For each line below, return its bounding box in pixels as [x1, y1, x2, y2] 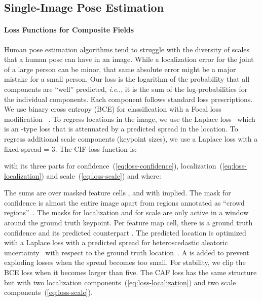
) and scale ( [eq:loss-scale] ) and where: [41, 170, 161, 181]
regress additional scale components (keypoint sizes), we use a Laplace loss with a [4, 133, 258, 144]
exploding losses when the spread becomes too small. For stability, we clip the [4, 257, 246, 267]
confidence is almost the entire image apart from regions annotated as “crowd [4, 197, 245, 208]
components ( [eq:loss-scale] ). [4, 287, 93, 297]
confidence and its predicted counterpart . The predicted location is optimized [4, 227, 246, 238]
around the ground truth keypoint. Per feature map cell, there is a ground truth [4, 217, 253, 228]
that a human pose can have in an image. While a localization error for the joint [4, 54, 254, 64]
